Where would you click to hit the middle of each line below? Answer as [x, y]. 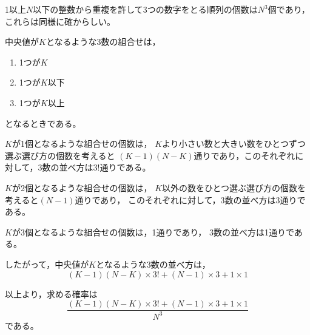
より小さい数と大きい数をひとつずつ [234, 144]
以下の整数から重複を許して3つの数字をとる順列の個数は [145, 9]
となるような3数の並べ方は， [153, 264]
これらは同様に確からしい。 [60, 21]
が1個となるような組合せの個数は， [82, 144]
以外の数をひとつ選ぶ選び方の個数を [234, 187]
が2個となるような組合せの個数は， [82, 187]
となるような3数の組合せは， [103, 42]
